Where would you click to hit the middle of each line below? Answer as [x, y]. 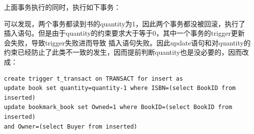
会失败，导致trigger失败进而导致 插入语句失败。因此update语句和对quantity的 [127, 42]
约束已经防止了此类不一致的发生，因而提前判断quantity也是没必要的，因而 [123, 52]
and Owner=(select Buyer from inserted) [71, 126]
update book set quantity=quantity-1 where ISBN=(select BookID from [120, 88]
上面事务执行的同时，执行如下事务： [62, 7]
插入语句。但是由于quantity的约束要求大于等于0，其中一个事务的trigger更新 [124, 33]
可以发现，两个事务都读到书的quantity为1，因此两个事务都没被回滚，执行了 [125, 23]
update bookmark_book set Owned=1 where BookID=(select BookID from [118, 107]
